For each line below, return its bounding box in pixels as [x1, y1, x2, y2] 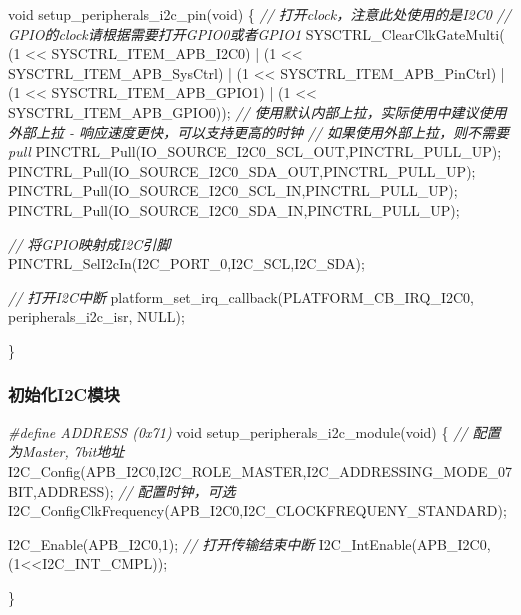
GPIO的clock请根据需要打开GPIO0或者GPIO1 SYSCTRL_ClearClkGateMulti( [8, 23, 505, 44]
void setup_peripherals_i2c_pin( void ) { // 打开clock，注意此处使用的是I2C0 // [8, 4, 511, 24]
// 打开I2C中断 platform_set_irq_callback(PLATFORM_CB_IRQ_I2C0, [8, 286, 474, 307]
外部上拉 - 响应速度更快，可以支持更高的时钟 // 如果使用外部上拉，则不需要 [8, 121, 510, 142]
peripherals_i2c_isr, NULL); [8, 306, 185, 327]
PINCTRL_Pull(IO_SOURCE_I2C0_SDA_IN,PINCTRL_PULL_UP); [8, 199, 460, 220]
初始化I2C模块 [8, 382, 120, 407]
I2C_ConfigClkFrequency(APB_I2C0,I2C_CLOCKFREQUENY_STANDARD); [8, 500, 507, 521]
